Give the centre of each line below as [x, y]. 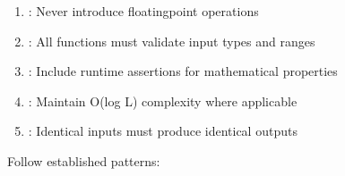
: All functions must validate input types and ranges [172, 41]
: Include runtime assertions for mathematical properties [183, 71]
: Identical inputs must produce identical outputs [163, 131]
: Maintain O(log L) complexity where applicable [163, 101]
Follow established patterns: [84, 160]
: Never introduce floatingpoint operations [143, 11]
